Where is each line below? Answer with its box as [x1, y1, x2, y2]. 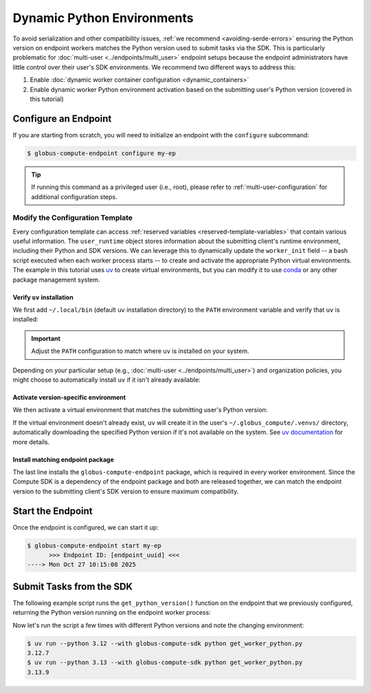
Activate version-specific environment [12, 393, 126, 401]
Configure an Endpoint [12, 113, 112, 124]
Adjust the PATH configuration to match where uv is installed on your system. [31, 347, 249, 355]
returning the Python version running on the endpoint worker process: [12, 609, 211, 617]
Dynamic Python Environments [12, 10, 194, 25]
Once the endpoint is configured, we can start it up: [12, 523, 159, 532]
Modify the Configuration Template [12, 213, 133, 223]
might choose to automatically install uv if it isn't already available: [12, 375, 201, 384]
